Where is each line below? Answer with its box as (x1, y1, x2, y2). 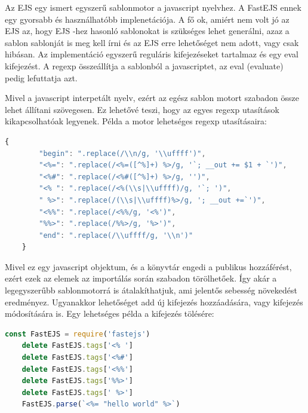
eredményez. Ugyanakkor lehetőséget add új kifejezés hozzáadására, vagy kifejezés (5, 295, 303, 308)
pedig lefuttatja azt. (5, 71, 78, 84)
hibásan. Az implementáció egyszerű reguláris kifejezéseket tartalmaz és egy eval (5, 48, 299, 60)
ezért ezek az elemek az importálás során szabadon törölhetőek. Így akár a (5, 272, 277, 284)
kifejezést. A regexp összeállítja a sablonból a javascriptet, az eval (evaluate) (5, 59, 284, 72)
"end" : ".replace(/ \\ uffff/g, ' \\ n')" (39, 231, 193, 240)
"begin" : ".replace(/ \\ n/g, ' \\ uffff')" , (39, 149, 206, 158)
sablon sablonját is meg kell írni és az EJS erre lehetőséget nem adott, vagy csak (5, 36, 299, 48)
